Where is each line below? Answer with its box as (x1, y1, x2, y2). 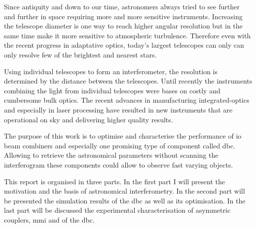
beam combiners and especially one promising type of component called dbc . (4, 140, 235, 150)
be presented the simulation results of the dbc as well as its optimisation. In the (4, 195, 246, 205)
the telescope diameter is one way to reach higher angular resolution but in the (4, 21, 243, 31)
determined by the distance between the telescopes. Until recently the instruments (4, 76, 253, 86)
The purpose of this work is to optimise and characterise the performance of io (4, 131, 242, 141)
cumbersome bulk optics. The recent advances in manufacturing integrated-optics (4, 95, 250, 105)
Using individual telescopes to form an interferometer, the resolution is (4, 66, 218, 76)
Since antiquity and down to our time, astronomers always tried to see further (4, 1, 240, 11)
